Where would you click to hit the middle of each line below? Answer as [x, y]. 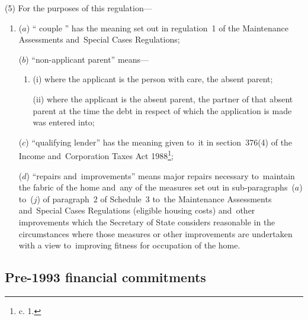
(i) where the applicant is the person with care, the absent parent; [153, 79]
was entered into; [64, 122]
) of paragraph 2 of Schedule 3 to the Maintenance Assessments [154, 198]
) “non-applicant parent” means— [87, 59]
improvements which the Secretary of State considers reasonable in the [147, 222]
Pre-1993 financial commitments [105, 277]
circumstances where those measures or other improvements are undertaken [155, 233]
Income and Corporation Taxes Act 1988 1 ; [96, 155]
